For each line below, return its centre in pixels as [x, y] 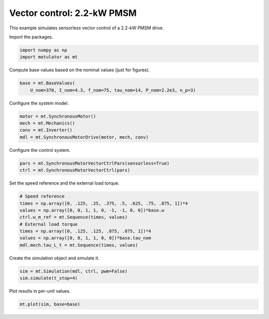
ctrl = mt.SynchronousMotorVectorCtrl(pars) [75, 170]
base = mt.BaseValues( [47, 83]
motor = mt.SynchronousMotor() [58, 116]
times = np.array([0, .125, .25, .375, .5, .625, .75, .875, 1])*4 [104, 203]
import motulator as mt [49, 57]
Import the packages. [31, 37]
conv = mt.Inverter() [46, 130]
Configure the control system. [40, 150]
